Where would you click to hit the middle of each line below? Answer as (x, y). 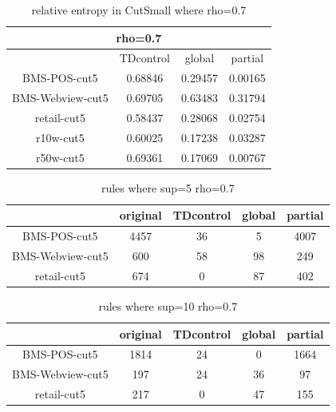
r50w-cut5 (60, 157)
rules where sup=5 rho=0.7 (168, 187)
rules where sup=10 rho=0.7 (168, 305)
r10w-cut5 (60, 137)
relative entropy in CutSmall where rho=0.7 (139, 10)
